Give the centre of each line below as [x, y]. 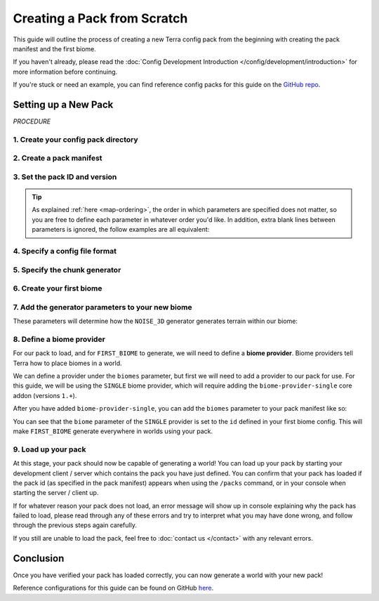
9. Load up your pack [49, 449]
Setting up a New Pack [63, 104]
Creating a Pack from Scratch [100, 18]
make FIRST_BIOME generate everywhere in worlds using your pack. [113, 431]
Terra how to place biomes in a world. [67, 363]
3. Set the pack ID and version [65, 177]
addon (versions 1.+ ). [45, 395]
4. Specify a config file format [65, 251]
